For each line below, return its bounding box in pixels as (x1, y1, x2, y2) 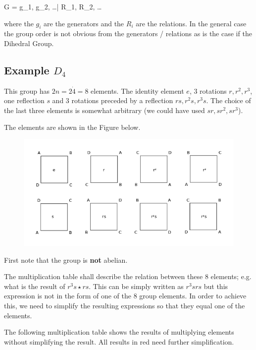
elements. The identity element (91, 85, 184, 96)
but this (204, 281, 228, 291)
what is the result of (4, 281, 65, 291)
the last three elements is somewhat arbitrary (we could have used (4, 105, 205, 115)
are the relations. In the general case (136, 18, 247, 28)
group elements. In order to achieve (139, 291, 247, 301)
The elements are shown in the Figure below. (4, 121, 141, 132)
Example (4, 62, 50, 77)
